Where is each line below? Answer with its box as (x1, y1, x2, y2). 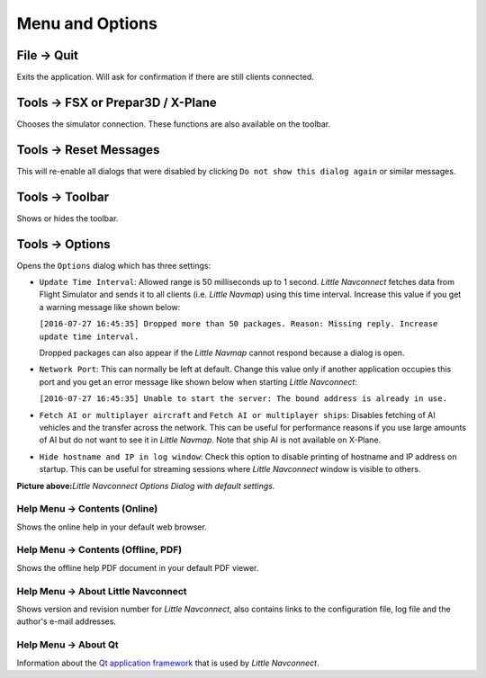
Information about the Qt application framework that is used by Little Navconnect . (16, 657, 319, 668)
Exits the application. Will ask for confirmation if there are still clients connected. (16, 72, 315, 83)
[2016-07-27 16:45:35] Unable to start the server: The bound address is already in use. (39, 394, 447, 404)
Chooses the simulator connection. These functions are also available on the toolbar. (16, 118, 331, 129)
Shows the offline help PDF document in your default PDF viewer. (16, 562, 259, 573)
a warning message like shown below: (39, 301, 181, 312)
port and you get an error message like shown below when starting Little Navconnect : (39, 376, 357, 387)
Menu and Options (16, 13, 157, 33)
